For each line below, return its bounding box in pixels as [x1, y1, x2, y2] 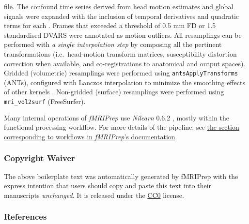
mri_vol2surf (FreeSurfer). [4, 96, 86, 106]
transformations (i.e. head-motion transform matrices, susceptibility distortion [4, 48, 237, 59]
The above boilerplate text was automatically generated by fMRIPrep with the [4, 171, 238, 181]
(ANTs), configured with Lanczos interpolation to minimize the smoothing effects [4, 77, 245, 87]
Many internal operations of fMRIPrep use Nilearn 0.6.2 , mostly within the [4, 112, 229, 122]
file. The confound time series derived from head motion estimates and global [4, 1, 233, 11]
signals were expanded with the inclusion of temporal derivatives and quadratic [4, 11, 239, 21]
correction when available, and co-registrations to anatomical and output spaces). [4, 58, 246, 68]
